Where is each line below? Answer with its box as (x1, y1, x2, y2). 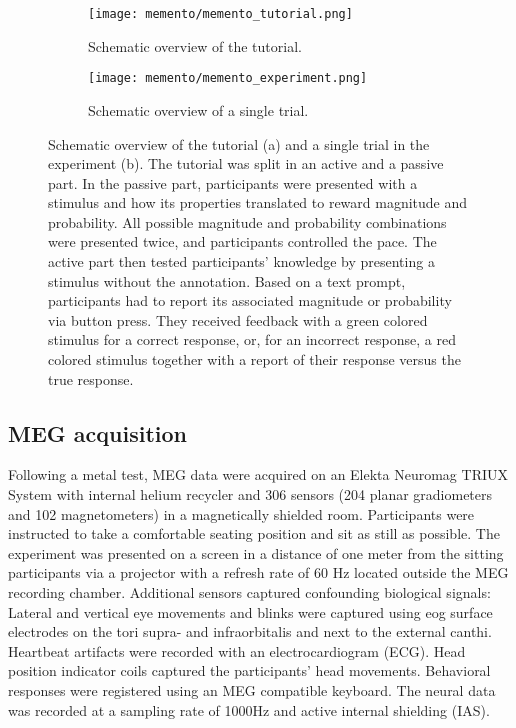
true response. (48, 368, 134, 389)
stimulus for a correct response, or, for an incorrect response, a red (48, 329, 457, 350)
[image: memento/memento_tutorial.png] (88, 7, 353, 21)
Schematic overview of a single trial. (88, 99, 309, 120)
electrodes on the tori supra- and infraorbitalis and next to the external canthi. (8, 621, 492, 642)
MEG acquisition (8, 417, 187, 448)
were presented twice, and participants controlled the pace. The (48, 231, 437, 252)
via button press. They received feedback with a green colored (48, 309, 428, 330)
